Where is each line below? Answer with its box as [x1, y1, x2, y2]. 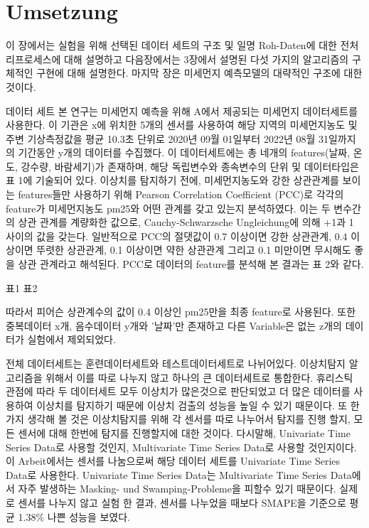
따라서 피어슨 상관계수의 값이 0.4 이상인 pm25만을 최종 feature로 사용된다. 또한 [6, 304, 356, 319]
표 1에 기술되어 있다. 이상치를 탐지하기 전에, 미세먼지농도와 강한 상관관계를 [6, 173, 339, 188]
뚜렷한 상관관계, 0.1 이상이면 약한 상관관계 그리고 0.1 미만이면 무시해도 [36, 242, 351, 257]
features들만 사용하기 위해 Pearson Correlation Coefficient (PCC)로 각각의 [18, 187, 344, 202]
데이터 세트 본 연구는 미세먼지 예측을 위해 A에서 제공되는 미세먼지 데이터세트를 [6, 103, 358, 118]
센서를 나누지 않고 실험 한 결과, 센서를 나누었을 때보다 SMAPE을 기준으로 [18, 495, 346, 510]
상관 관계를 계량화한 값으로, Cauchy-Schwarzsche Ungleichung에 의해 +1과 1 [18, 215, 354, 230]
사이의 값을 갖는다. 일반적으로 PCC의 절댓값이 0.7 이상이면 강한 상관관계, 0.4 [6, 228, 348, 243]
